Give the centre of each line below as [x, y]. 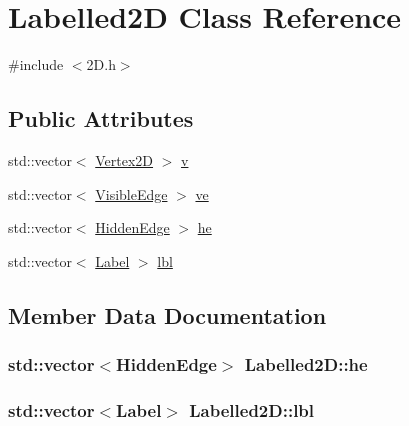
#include [36, 64]
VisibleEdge [131, 193]
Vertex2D [124, 159]
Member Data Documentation [167, 314]
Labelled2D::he [306, 364]
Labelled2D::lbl [252, 409]
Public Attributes [101, 118]
